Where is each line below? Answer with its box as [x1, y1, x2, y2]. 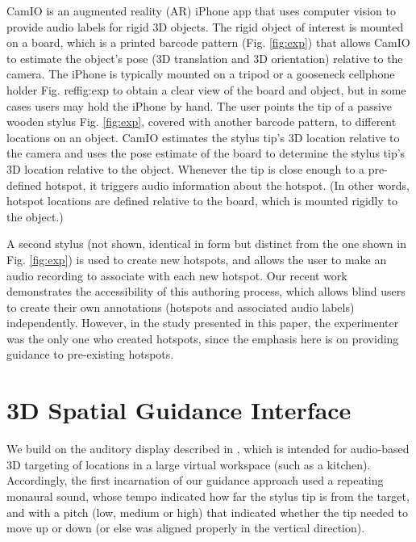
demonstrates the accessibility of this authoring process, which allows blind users [6, 283, 406, 300]
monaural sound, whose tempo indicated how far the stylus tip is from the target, [6, 487, 410, 504]
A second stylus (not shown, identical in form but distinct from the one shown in [6, 235, 406, 252]
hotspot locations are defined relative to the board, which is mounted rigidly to [6, 192, 397, 209]
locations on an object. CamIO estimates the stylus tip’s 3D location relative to [6, 128, 400, 145]
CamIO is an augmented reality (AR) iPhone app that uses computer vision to [6, 2, 396, 19]
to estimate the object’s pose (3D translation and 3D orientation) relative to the [6, 49, 403, 66]
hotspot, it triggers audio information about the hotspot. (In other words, [45, 176, 410, 193]
